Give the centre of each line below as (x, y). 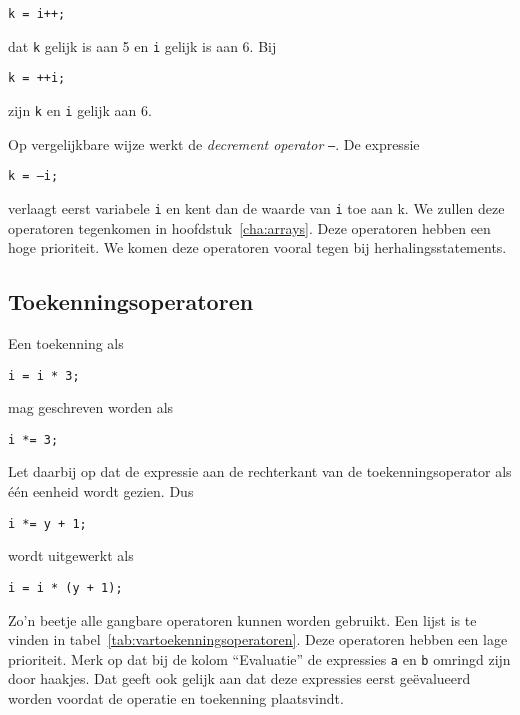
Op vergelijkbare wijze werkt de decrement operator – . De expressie (214, 143)
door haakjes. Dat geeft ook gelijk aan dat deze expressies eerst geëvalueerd (239, 678)
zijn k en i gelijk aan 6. (80, 109)
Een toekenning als (66, 342)
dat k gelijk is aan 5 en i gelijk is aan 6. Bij (142, 45)
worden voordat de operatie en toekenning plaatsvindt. (176, 698)
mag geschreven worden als (91, 407)
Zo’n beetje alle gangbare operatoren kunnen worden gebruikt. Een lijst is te (242, 619)
